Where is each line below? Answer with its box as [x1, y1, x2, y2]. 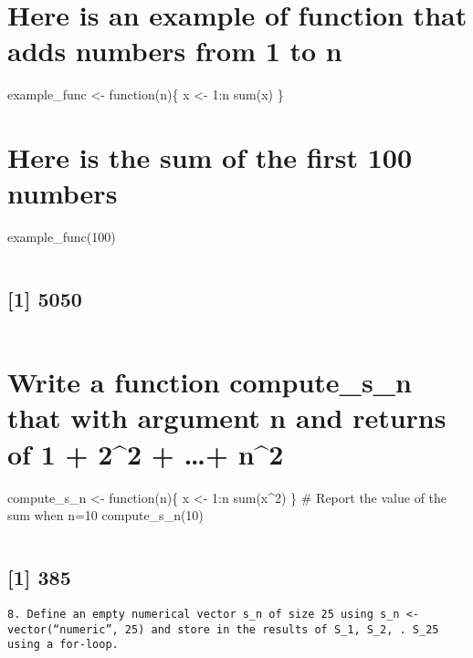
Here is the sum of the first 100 [7, 139, 413, 176]
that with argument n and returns [7, 399, 447, 436]
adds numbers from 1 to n [7, 32, 342, 69]
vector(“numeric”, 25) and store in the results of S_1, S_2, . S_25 [7, 622, 439, 636]
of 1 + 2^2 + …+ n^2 [7, 434, 284, 472]
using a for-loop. [7, 638, 119, 652]
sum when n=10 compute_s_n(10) [7, 506, 204, 525]
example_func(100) [7, 227, 116, 246]
